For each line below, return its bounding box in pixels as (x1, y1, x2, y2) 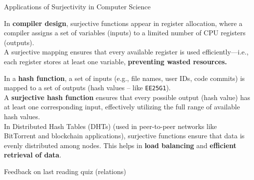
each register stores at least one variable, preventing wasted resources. (4, 56, 227, 66)
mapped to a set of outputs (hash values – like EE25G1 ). (4, 82, 171, 93)
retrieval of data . (4, 150, 62, 160)
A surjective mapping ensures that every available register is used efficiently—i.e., (4, 47, 249, 57)
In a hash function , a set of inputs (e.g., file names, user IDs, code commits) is (4, 73, 245, 83)
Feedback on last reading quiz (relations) (4, 166, 126, 176)
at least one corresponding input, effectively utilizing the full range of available (4, 102, 240, 112)
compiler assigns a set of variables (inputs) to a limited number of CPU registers (4, 27, 246, 38)
